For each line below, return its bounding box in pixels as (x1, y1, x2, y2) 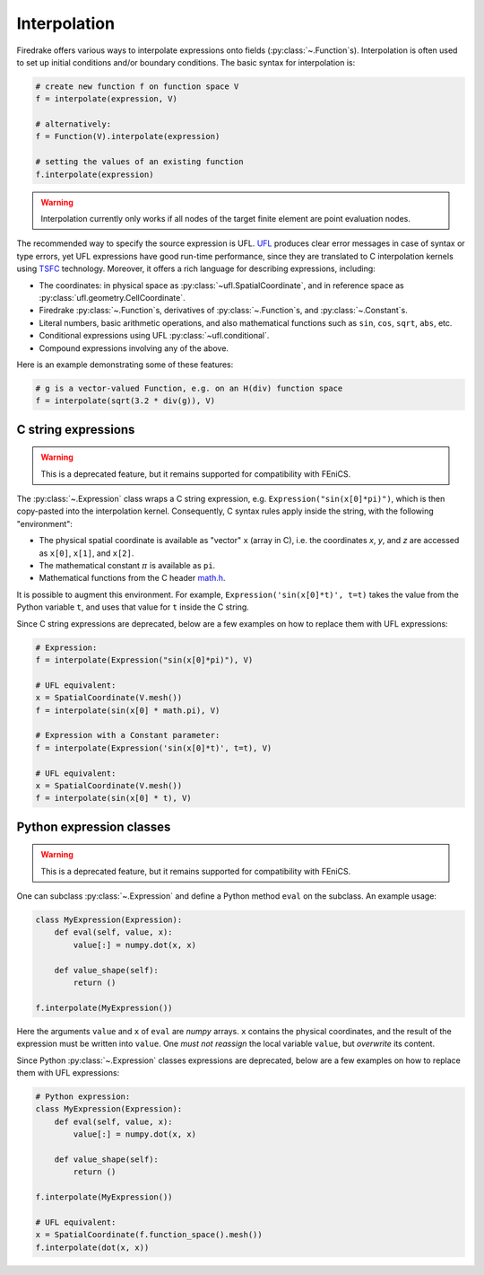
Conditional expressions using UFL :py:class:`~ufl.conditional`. (39, 330, 270, 341)
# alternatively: (35, 119, 112, 129)
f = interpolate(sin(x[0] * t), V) (35, 793, 192, 804)
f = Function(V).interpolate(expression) (35, 131, 220, 142)
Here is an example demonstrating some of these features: (16, 359, 234, 370)
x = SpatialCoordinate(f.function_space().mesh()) (35, 1230, 264, 1240)
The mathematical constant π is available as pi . (39, 560, 216, 571)
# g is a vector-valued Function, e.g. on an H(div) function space (35, 382, 343, 393)
